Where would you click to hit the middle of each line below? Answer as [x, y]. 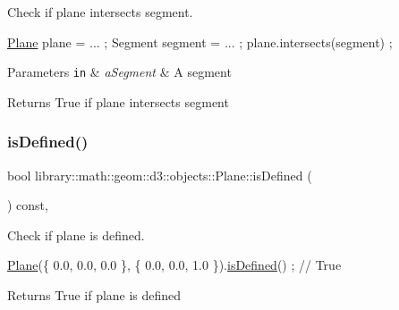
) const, [28, 205]
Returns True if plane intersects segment [118, 101]
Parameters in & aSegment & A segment [119, 72]
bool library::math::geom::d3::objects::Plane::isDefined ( [160, 175]
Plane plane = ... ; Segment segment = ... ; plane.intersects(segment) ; [200, 42]
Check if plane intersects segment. [100, 12]
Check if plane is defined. [76, 235]
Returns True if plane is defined [94, 295]
